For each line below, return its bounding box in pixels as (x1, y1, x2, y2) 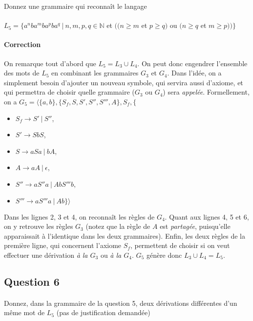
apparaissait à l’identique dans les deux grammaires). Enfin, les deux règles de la (4, 230, 246, 241)
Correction (4, 39, 41, 49)
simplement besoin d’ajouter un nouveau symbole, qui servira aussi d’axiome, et (4, 77, 243, 87)
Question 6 (4, 273, 60, 289)
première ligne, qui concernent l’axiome (4, 240, 122, 250)
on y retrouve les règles (4, 221, 73, 231)
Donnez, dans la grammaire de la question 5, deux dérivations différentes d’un (4, 297, 237, 308)
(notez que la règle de (85, 221, 150, 231)
